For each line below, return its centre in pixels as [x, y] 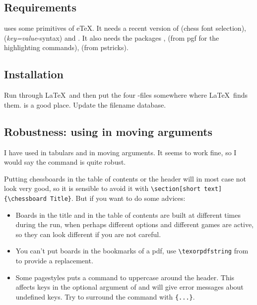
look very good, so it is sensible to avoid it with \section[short [102, 188]
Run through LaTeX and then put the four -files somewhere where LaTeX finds [126, 95]
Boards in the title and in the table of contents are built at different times [128, 214]
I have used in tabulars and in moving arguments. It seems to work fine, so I [120, 152]
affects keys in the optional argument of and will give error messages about [129, 287]
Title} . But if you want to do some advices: [118, 198]
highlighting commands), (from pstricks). [66, 47]
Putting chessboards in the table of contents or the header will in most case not [125, 178]
